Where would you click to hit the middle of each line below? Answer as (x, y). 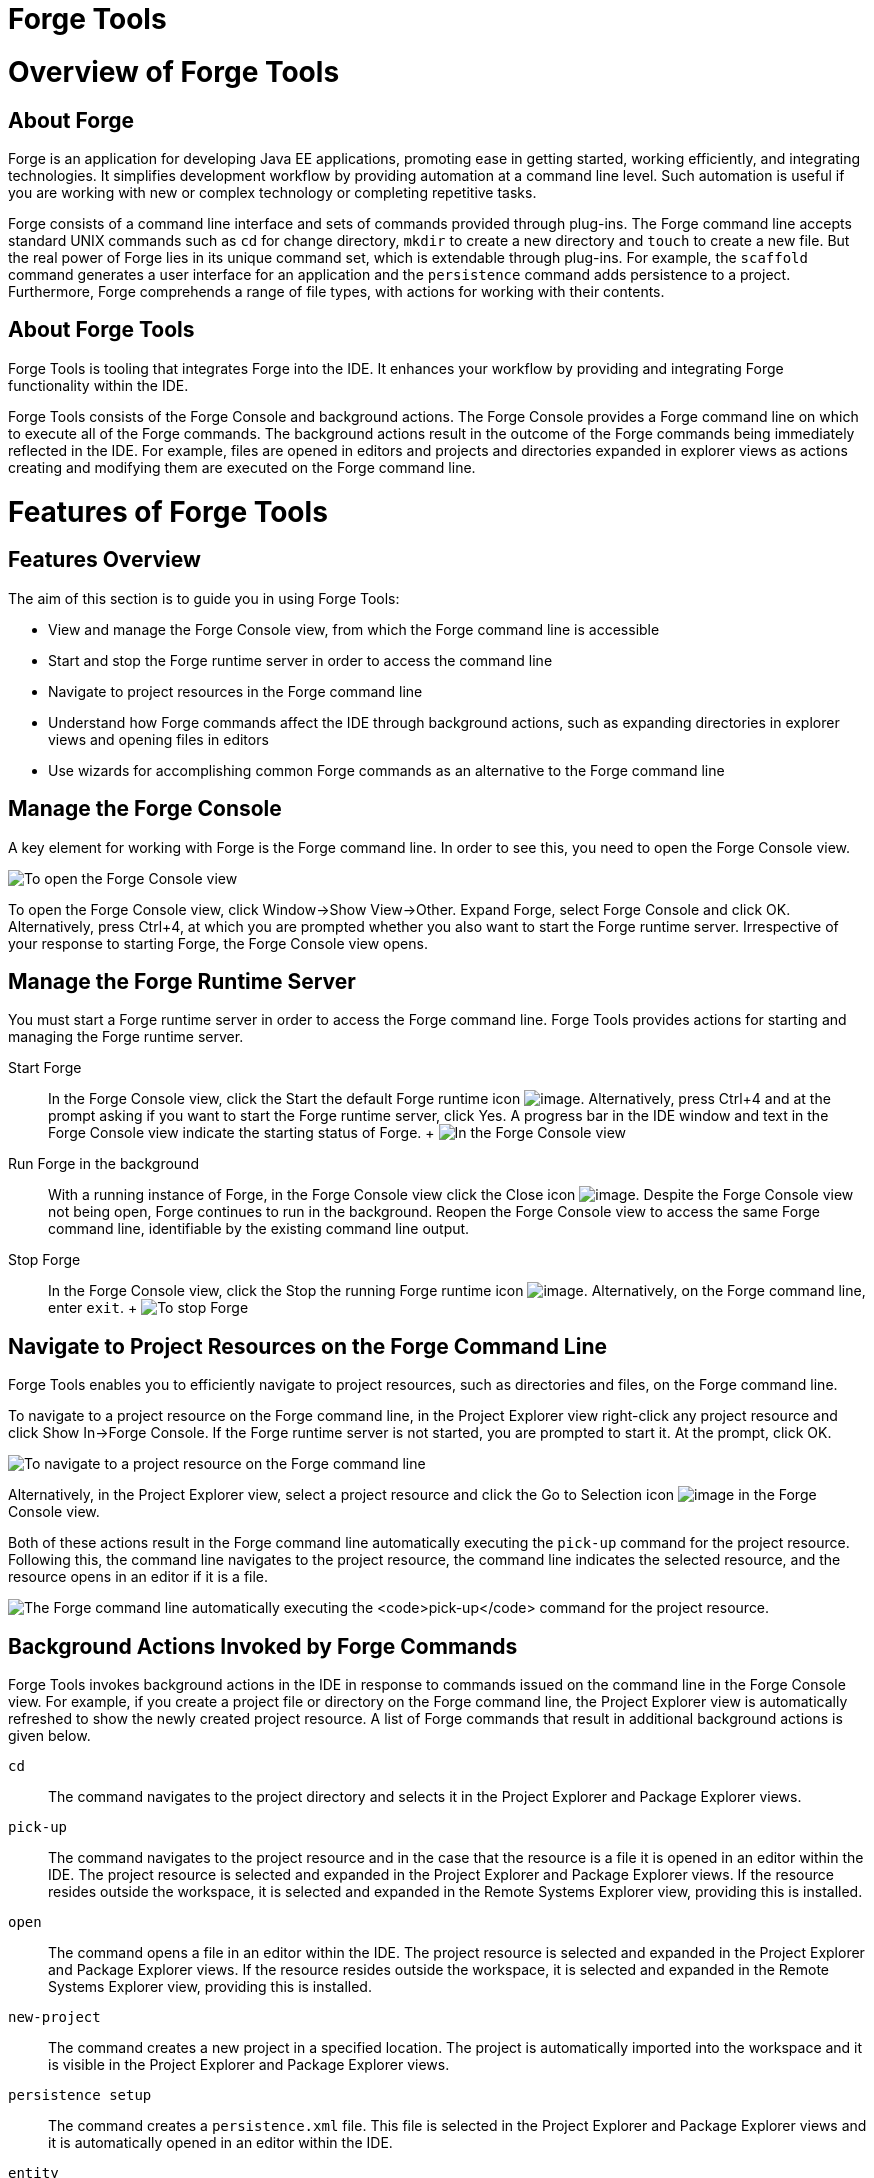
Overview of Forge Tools (174, 71)
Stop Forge (44, 1260)
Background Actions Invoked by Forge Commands (263, 1646)
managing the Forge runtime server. (126, 1037)
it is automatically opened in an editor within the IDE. (220, 2143)
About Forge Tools (101, 330)
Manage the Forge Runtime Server (182, 981)
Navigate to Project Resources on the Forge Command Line (308, 1346)
